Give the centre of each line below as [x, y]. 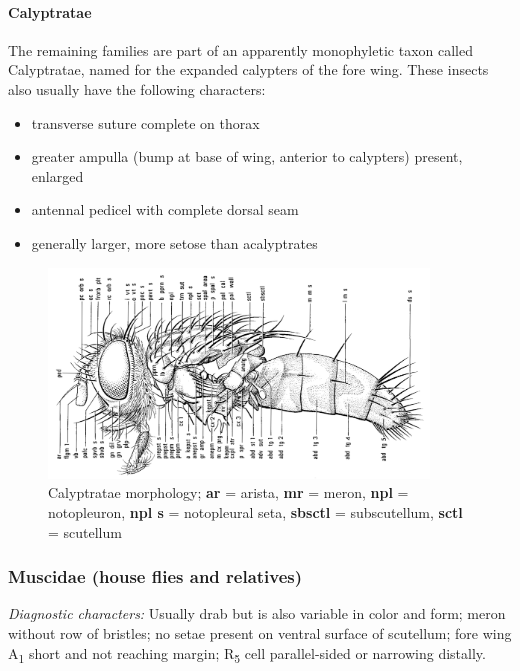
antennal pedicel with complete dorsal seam [165, 209]
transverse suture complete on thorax [145, 122]
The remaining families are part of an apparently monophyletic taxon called [240, 49]
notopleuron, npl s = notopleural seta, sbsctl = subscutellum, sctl [255, 512]
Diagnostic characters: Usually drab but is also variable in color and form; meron [257, 613]
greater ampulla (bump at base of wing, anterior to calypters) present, [247, 156]
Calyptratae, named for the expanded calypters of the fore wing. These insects [248, 69]
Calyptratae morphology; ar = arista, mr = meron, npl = [228, 492]
